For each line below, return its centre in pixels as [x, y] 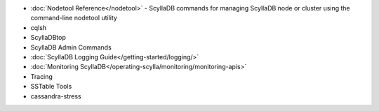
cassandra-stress [56, 96]
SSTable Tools [51, 87]
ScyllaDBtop [48, 38]
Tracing [41, 76]
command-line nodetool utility [74, 18]
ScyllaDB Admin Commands [71, 47]
